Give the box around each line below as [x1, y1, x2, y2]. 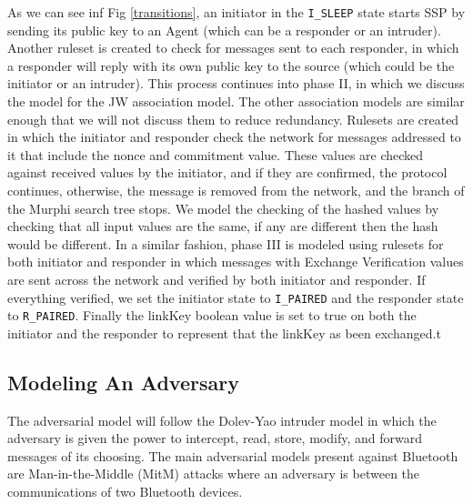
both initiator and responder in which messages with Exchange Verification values [7, 252, 464, 271]
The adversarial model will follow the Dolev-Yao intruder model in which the [7, 410, 437, 429]
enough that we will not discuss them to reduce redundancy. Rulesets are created [7, 109, 459, 128]
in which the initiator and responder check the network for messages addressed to [7, 127, 461, 146]
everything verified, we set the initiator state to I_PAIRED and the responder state [7, 287, 464, 307]
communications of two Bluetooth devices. [7, 482, 243, 501]
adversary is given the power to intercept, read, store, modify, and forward [7, 428, 422, 448]
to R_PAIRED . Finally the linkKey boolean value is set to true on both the [7, 306, 417, 325]
